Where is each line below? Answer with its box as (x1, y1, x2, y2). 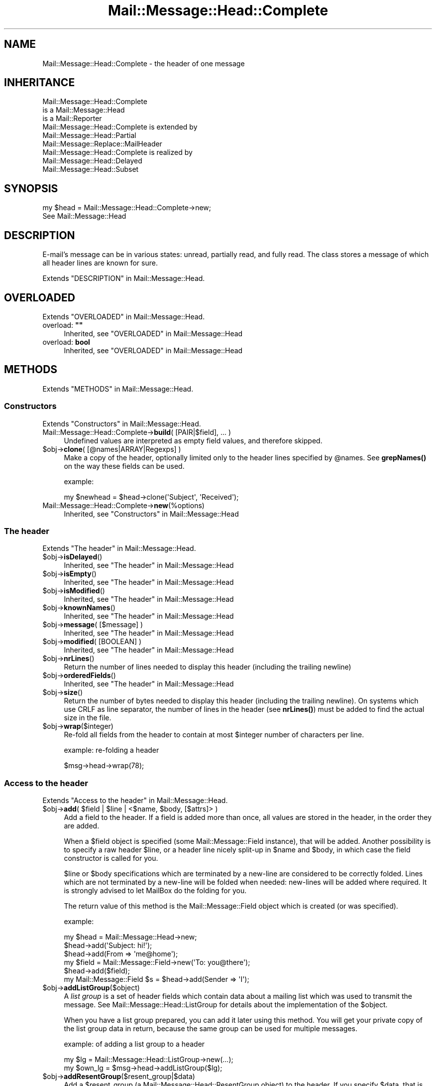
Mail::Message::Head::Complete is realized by (42, 148, 193, 157)
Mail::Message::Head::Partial (42, 131, 136, 140)
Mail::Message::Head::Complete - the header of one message (42, 59, 245, 68)
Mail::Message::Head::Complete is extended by (42, 123, 198, 132)
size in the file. (64, 713, 111, 722)
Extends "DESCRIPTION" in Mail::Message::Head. (42, 274, 205, 283)
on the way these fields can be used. (64, 461, 185, 470)
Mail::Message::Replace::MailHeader (42, 139, 162, 148)
